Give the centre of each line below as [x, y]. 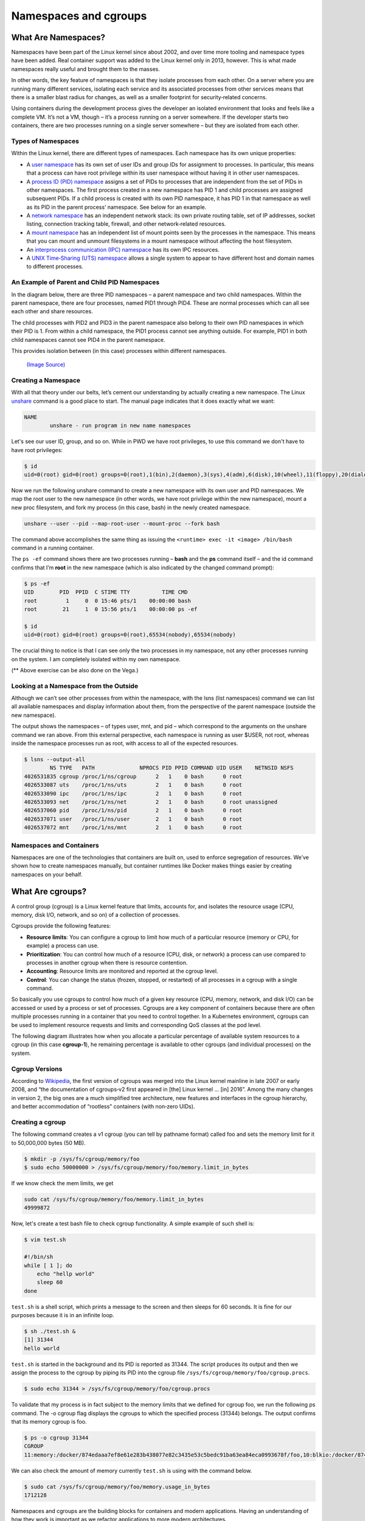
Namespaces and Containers [55, 845]
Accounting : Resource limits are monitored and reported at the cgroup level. [122, 971]
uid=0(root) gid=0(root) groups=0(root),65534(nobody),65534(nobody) [130, 635]
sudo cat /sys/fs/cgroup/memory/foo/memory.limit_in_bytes [114, 1199]
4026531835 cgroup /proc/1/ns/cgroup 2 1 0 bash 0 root [133, 776]
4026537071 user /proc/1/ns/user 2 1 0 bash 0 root [133, 819]
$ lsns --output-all [54, 760]
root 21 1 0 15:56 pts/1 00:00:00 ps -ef [111, 609]
